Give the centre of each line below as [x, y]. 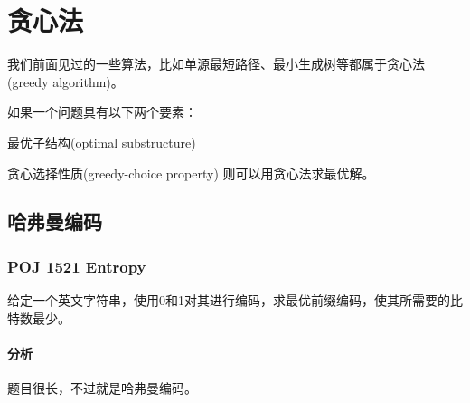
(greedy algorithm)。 [66, 81]
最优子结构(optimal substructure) [102, 142]
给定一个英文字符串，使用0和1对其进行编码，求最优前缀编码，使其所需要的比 [235, 300]
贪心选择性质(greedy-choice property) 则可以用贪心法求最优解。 [191, 173]
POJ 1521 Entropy [77, 266]
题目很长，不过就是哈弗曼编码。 [102, 388]
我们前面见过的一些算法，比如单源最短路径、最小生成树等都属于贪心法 [216, 64]
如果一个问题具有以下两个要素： [102, 112]
